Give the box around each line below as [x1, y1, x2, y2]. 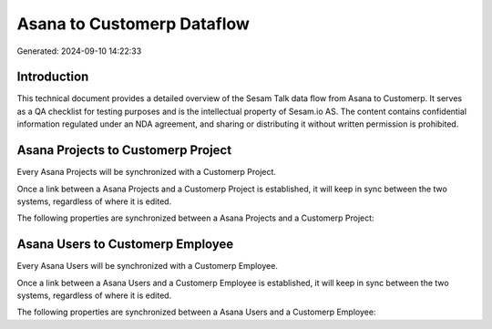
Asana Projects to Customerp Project [16, 142, 232, 159]
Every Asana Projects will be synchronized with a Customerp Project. [16, 167, 277, 178]
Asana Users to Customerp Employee [16, 237, 234, 252]
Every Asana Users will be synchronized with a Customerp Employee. [16, 261, 278, 272]
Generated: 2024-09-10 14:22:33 [16, 46, 142, 57]
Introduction [16, 69, 89, 85]
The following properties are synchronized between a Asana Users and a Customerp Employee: [16, 306, 376, 318]
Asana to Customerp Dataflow [16, 14, 251, 34]
